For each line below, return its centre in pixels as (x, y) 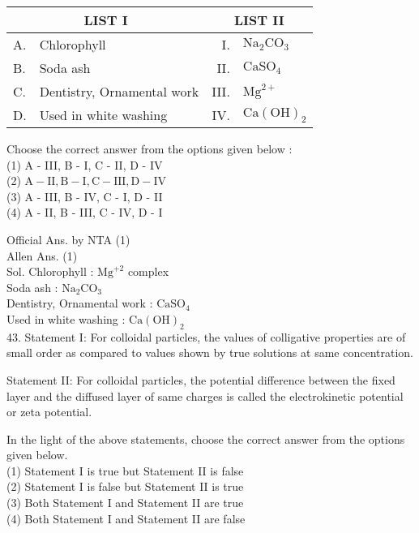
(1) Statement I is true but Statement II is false (125, 470)
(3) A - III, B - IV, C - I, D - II (85, 196)
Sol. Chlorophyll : (50, 271)
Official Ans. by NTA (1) (68, 239)
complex (148, 271)
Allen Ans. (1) (42, 255)
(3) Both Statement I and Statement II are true (125, 503)
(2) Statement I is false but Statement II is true (125, 486)
